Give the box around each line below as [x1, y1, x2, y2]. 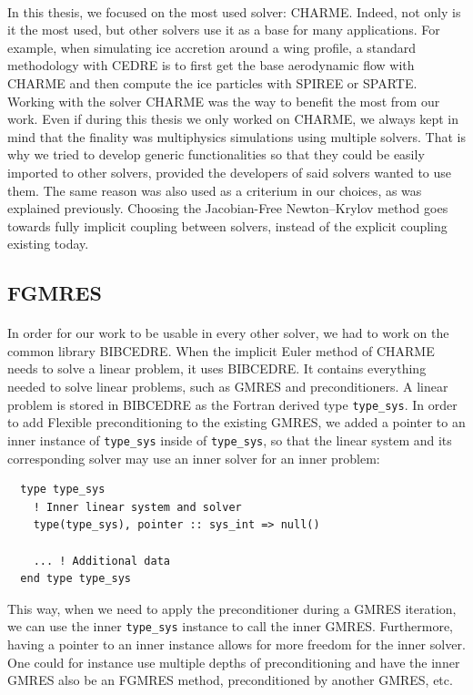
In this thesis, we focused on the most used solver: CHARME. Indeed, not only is [7, 2, 461, 21]
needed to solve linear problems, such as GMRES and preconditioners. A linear [7, 377, 448, 396]
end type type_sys [20, 572, 132, 586]
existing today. [7, 234, 89, 253]
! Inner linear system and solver [33, 500, 242, 514]
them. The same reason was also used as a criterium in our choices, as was [7, 180, 422, 199]
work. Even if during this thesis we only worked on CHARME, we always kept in [7, 109, 459, 128]
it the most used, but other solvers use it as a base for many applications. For [7, 20, 440, 39]
